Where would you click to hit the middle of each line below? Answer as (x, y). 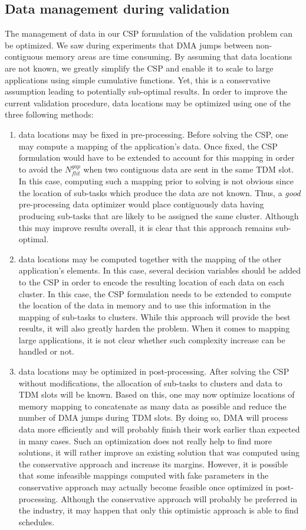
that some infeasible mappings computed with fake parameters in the (144, 475)
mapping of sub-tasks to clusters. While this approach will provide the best (154, 316)
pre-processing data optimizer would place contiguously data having (141, 204)
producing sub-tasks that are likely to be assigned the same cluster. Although (159, 215)
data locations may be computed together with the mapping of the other (150, 259)
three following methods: (49, 114)
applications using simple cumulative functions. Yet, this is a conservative (138, 79)
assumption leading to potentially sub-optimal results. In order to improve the (146, 91)
